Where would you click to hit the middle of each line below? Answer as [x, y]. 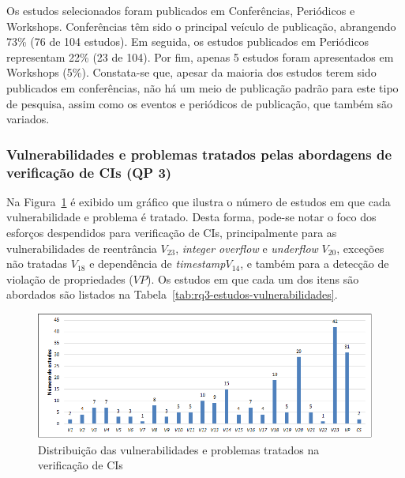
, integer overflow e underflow [247, 248]
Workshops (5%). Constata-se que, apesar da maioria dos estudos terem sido [191, 72]
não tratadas [37, 263]
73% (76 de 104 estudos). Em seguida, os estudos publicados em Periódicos [188, 41]
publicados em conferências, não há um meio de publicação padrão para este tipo [202, 87]
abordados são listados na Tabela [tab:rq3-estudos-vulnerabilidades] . [172, 294]
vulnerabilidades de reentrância [82, 248]
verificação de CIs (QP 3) [89, 172]
